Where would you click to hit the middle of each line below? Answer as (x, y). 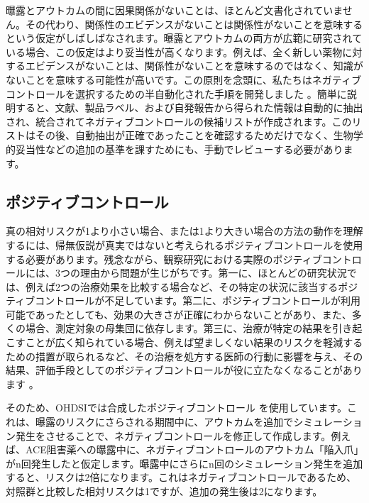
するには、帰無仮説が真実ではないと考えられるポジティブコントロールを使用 (184, 244)
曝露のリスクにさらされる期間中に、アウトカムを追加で (164, 422)
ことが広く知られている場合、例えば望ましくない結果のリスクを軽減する (194, 342)
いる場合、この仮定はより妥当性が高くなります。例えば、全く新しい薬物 (174, 51)
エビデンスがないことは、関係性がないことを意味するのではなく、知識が (194, 66)
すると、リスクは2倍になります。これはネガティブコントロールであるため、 (181, 477)
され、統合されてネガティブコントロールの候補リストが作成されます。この (179, 121)
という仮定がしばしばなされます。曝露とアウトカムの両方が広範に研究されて (184, 38)
